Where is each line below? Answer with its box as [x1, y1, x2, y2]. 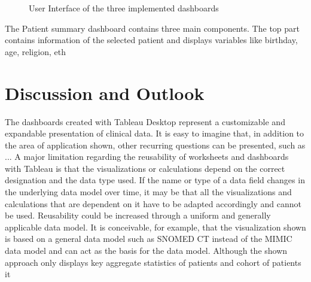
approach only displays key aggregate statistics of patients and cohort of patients [5, 256, 301, 268]
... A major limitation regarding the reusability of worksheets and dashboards [5, 150, 289, 163]
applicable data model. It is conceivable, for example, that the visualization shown [5, 220, 306, 233]
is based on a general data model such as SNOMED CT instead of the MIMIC [5, 232, 292, 245]
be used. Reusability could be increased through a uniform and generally [5, 209, 271, 222]
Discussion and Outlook [5, 80, 205, 105]
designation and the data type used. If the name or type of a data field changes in [5, 174, 305, 186]
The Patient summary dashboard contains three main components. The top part [5, 22, 300, 34]
